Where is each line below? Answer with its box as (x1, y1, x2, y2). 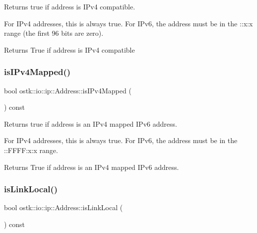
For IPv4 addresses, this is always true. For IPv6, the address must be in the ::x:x (4, 18, 253, 28)
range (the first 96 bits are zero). (4, 28, 104, 38)
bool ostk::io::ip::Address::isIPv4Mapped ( (4, 85, 131, 95)
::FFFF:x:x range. (4, 145, 58, 155)
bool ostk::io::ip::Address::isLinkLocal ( (4, 202, 123, 213)
